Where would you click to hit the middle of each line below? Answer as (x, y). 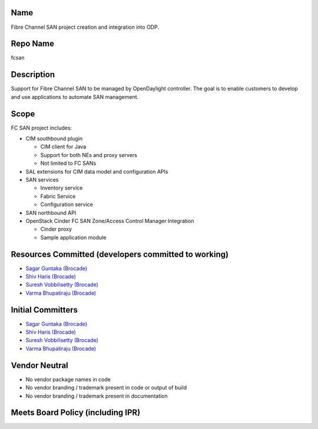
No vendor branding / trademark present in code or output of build (106, 388)
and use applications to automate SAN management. (75, 97)
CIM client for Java (63, 147)
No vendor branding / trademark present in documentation (97, 396)
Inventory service (62, 188)
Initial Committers (44, 310)
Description (33, 74)
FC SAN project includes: (42, 128)
